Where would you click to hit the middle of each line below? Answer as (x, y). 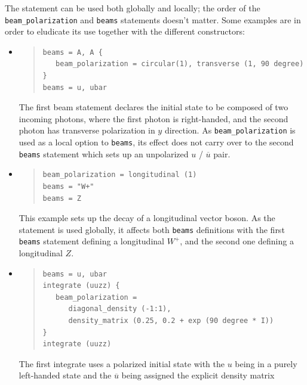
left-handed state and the (65, 375)
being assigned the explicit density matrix (198, 375)
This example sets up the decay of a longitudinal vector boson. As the (147, 218)
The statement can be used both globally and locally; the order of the (133, 8)
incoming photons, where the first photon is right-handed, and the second (153, 118)
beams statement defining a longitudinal (91, 241)
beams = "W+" (68, 186)
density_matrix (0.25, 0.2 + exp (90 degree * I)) (171, 321)
